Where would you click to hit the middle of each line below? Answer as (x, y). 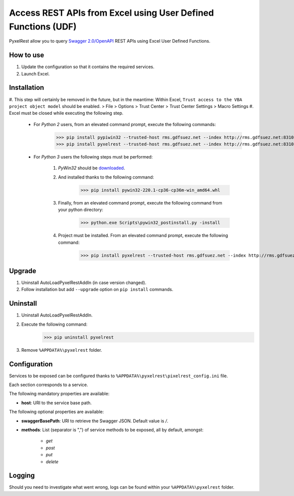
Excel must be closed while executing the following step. (66, 113)
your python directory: (81, 210)
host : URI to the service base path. (57, 403)
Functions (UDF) (43, 26)
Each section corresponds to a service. (49, 385)
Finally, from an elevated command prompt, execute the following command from (140, 203)
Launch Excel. (36, 74)
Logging (22, 476)
